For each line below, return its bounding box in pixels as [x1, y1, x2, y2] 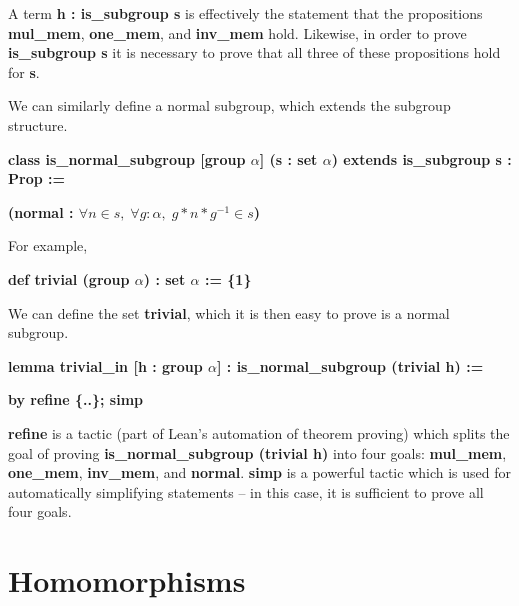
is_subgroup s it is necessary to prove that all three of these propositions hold [8, 42, 501, 63]
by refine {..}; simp [8, 389, 144, 410]
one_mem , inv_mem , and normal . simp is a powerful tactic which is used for [8, 462, 512, 483]
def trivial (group [8, 268, 130, 289]
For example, [8, 235, 88, 256]
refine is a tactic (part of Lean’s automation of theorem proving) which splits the [8, 422, 510, 443]
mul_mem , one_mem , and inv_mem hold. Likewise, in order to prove [8, 22, 467, 43]
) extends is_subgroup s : [331, 148, 512, 169]
